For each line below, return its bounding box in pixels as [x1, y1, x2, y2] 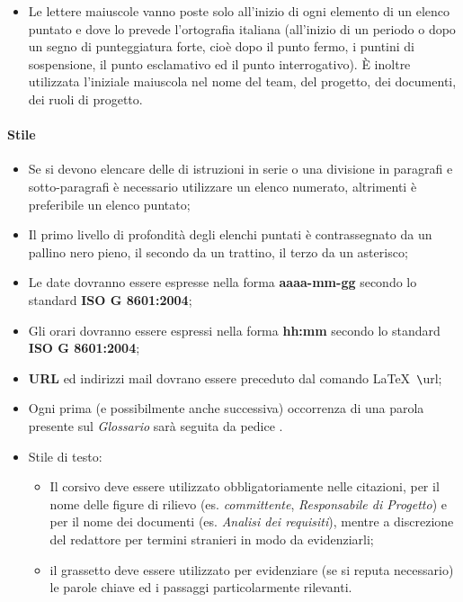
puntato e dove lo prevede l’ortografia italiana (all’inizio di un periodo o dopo [28, 19, 456, 38]
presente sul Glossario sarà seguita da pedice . [28, 416, 283, 435]
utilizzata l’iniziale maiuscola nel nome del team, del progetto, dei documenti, [28, 72, 457, 91]
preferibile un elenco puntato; [28, 194, 191, 213]
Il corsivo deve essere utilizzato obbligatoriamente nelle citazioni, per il [49, 477, 440, 496]
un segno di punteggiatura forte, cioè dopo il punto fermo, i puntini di [28, 37, 415, 56]
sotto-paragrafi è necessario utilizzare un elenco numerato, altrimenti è [28, 176, 417, 195]
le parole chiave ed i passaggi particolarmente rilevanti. [49, 578, 352, 597]
